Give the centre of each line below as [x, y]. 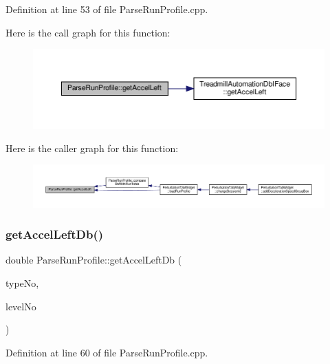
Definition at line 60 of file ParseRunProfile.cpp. [107, 352]
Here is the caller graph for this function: [92, 148]
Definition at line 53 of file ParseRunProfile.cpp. [107, 9]
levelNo [21, 306]
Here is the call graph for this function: [88, 32]
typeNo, [22, 283]
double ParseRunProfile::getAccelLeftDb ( [94, 260]
